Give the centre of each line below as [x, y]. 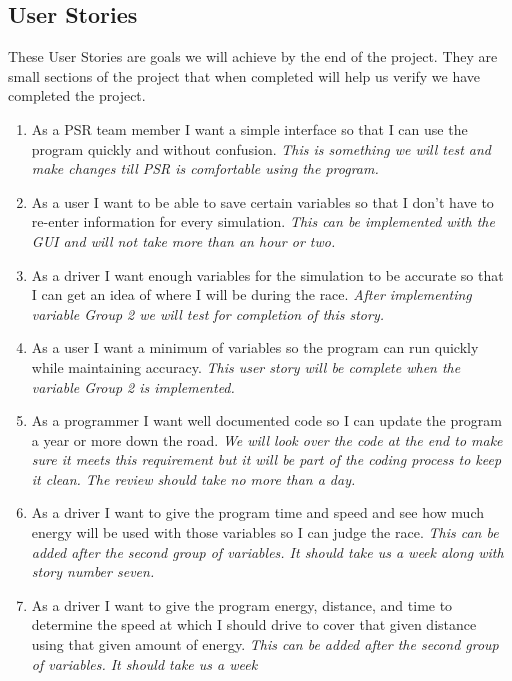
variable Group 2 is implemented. [133, 386]
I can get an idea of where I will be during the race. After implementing [251, 294]
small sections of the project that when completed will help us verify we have [244, 75]
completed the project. [77, 95]
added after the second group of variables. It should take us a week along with [267, 551]
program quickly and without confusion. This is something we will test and [261, 148]
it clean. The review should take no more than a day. [193, 478]
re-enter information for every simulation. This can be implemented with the [263, 221]
